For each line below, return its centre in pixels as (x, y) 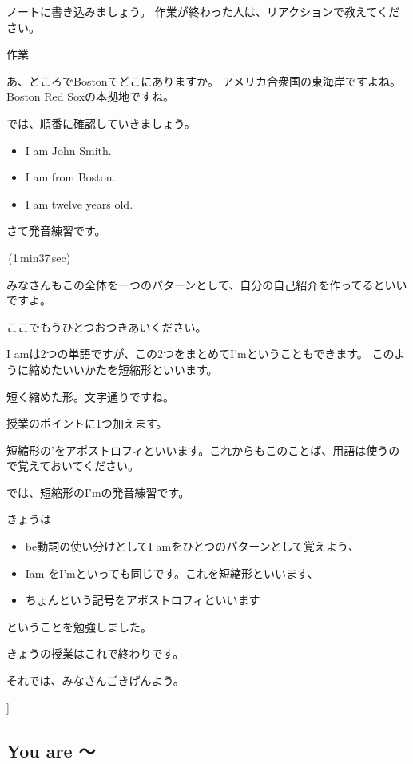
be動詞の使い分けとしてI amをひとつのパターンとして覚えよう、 (193, 546)
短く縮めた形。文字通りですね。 (90, 396)
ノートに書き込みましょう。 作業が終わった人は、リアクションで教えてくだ (203, 11)
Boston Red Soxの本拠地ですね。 (91, 96)
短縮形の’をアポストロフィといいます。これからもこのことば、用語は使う (198, 450)
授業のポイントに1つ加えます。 (87, 423)
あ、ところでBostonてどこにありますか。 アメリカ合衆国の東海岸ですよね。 (204, 80)
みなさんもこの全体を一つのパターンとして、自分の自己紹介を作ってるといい (207, 284)
